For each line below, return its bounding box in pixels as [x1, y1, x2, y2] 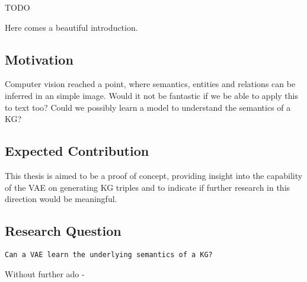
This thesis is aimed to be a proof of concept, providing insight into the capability [5, 169, 303, 181]
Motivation [5, 50, 73, 68]
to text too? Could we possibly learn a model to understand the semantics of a [5, 101, 291, 113]
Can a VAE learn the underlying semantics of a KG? [5, 250, 213, 259]
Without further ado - [5, 267, 85, 280]
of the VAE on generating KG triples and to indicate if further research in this [5, 181, 290, 193]
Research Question [5, 222, 121, 240]
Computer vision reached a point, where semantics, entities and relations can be [5, 78, 296, 90]
